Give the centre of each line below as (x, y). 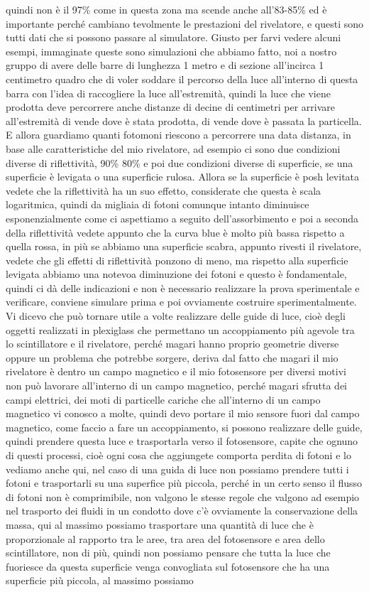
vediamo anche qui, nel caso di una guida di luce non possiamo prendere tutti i (177, 469)
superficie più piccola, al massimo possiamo (100, 580)
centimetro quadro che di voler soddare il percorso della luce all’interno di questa (182, 79)
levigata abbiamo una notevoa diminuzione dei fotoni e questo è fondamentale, (176, 274)
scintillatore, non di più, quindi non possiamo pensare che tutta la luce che (168, 553)
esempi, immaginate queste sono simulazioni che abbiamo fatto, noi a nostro (171, 51)
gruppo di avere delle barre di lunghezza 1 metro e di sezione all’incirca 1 (165, 65)
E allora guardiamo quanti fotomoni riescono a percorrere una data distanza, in (178, 135)
